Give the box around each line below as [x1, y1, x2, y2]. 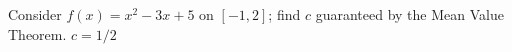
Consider [8, 4, 62, 24]
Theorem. [8, 23, 67, 44]
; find [268, 4, 301, 24]
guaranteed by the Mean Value [315, 4, 504, 24]
